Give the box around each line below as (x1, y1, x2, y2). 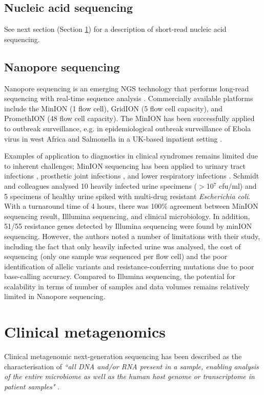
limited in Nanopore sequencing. (4, 291, 106, 302)
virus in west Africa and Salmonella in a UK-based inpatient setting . (4, 133, 222, 144)
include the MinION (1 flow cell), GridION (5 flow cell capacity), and (4, 103, 222, 113)
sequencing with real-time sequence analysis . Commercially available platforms (4, 93, 253, 104)
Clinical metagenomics (4, 321, 166, 342)
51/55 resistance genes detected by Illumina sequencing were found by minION (4, 221, 252, 231)
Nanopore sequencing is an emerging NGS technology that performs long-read (4, 83, 249, 93)
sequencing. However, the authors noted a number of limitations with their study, (4, 230, 260, 241)
